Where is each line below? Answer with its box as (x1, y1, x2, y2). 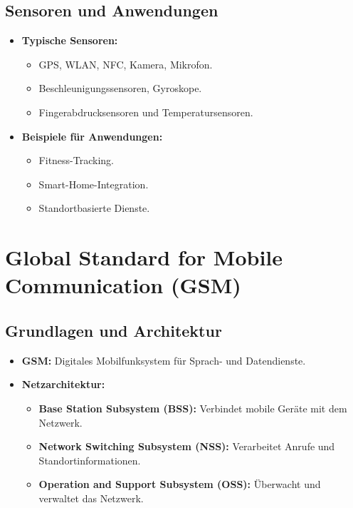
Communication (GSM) (5, 270, 241, 300)
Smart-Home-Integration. (38, 176, 149, 191)
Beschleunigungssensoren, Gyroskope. (38, 81, 202, 96)
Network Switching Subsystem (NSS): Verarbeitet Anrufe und (38, 439, 335, 454)
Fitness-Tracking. (38, 153, 114, 168)
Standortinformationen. (38, 452, 141, 467)
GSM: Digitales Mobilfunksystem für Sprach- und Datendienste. (21, 352, 306, 367)
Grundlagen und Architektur (5, 319, 222, 341)
